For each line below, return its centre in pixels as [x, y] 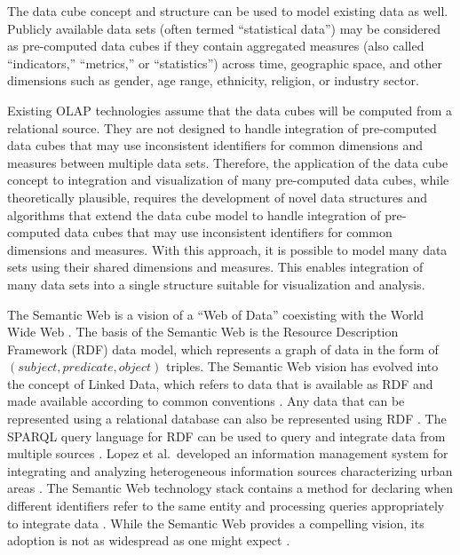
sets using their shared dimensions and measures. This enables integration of [215, 267]
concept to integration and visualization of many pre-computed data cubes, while [228, 180]
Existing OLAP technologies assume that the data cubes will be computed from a [230, 110]
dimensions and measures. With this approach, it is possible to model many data [227, 249]
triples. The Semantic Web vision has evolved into [302, 366]
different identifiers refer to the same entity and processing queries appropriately [226, 506]
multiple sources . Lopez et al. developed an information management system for [228, 453]
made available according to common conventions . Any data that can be [206, 401]
